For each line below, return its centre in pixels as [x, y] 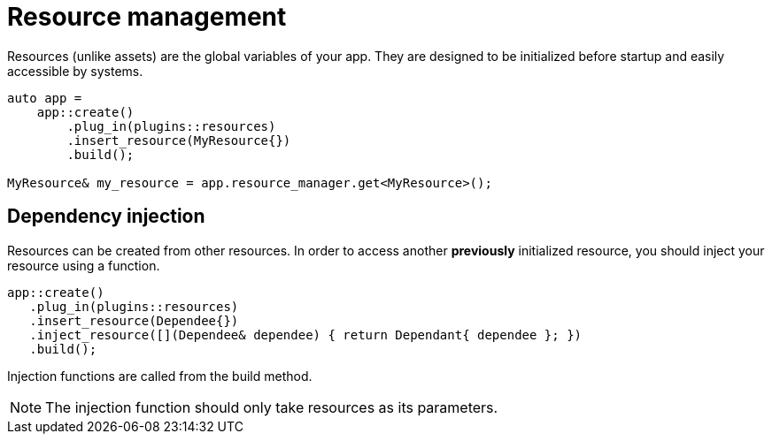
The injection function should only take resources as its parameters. [272, 407]
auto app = [45, 98]
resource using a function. [84, 265]
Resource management [147, 17]
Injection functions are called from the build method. [160, 376]
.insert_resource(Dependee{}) [134, 320]
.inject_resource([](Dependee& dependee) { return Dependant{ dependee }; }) [306, 335]
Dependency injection [106, 217]
